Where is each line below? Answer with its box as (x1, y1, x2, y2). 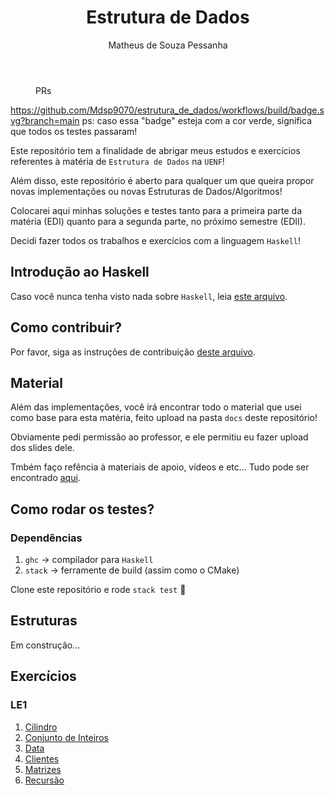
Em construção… (10, 639, 81, 651)
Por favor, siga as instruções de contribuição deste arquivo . (10, 346, 256, 358)
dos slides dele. (10, 442, 75, 454)
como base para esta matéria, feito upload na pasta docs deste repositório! (10, 412, 318, 424)
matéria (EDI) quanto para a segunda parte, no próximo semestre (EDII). (10, 215, 306, 227)
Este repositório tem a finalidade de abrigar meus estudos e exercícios (10, 144, 301, 156)
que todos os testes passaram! (10, 125, 138, 137)
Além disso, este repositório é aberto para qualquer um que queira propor (10, 174, 315, 186)
